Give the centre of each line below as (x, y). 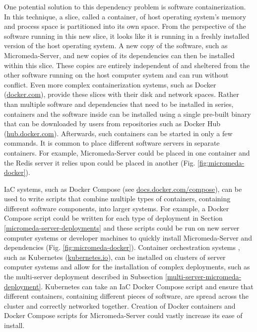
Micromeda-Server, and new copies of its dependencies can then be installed (119, 55)
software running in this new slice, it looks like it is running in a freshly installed (127, 36)
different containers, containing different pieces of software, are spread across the (127, 296)
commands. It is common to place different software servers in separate (112, 143)
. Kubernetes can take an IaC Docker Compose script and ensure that (147, 286)
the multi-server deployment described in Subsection (84, 277)
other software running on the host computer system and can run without (116, 75)
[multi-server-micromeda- (203, 277)
